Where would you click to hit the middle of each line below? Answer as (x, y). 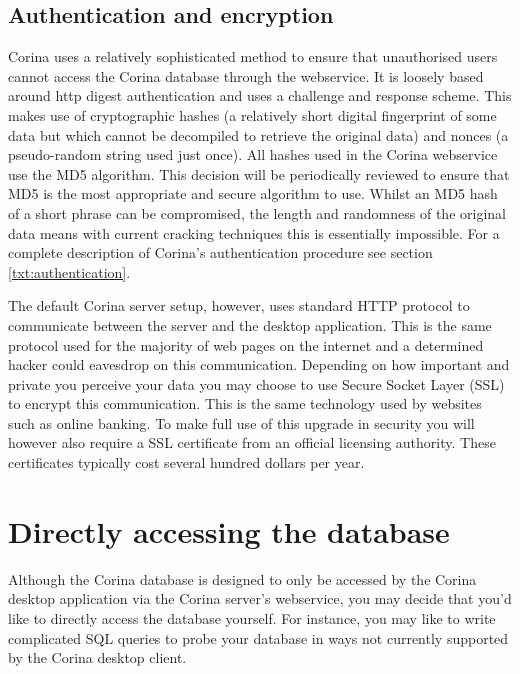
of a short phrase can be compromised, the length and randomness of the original (257, 212)
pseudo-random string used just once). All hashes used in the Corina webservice (253, 154)
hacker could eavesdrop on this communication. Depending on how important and (259, 364)
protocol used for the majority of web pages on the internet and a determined (246, 344)
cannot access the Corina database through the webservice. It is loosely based (246, 75)
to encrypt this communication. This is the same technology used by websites (245, 403)
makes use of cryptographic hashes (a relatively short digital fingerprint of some (252, 114)
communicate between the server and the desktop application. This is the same (250, 324)
